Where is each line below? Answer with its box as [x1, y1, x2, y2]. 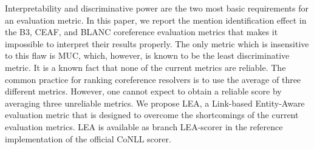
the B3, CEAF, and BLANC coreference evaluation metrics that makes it [5, 25, 278, 38]
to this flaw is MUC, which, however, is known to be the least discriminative [5, 49, 290, 62]
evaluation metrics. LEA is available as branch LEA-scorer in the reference [5, 120, 283, 133]
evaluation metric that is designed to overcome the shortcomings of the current [5, 108, 299, 121]
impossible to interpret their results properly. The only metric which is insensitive [5, 37, 309, 50]
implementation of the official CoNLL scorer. [5, 132, 171, 145]
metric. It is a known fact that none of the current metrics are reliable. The [5, 61, 286, 73]
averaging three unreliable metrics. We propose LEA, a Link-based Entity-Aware [5, 96, 305, 109]
